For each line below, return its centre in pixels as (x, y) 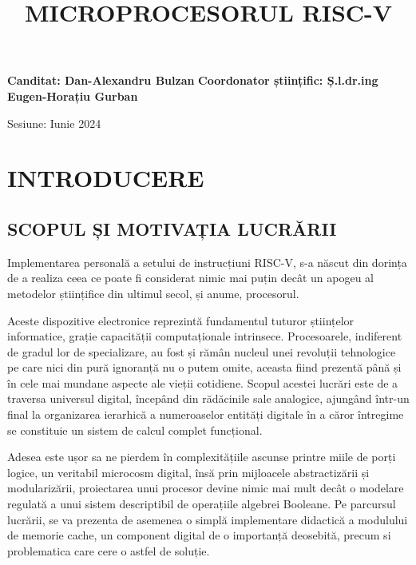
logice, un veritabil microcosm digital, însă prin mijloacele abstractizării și (188, 472)
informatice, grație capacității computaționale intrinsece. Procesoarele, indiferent (205, 336)
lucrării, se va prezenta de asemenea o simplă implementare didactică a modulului (208, 519)
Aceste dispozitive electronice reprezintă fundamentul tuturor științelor (181, 320)
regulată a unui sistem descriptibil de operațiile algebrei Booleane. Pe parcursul (202, 504)
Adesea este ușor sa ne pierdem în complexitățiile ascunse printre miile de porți (202, 457)
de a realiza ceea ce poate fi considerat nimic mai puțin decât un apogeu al (191, 278)
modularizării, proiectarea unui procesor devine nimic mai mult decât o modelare (206, 488)
